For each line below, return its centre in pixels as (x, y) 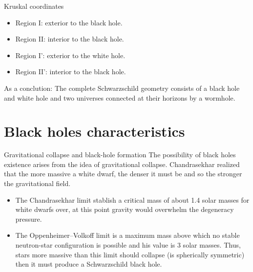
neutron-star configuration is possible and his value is (95, 245)
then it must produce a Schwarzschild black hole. (89, 264)
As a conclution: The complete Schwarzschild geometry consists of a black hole (122, 88)
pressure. (29, 219)
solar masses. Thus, (212, 245)
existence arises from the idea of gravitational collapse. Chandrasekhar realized (122, 164)
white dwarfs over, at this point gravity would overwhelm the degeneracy (125, 209)
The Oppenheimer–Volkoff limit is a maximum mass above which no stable (127, 235)
